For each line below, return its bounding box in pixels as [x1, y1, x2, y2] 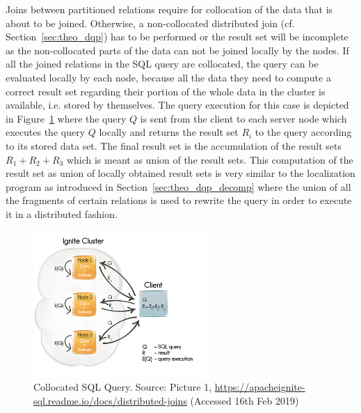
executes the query [6, 125, 86, 139]
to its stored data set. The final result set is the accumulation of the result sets [6, 138, 342, 153]
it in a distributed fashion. [6, 206, 118, 221]
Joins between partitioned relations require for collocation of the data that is [6, 2, 333, 16]
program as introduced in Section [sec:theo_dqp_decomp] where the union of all [6, 179, 351, 194]
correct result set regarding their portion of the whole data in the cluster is [6, 84, 326, 98]
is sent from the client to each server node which [140, 111, 347, 125]
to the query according [255, 125, 352, 139]
